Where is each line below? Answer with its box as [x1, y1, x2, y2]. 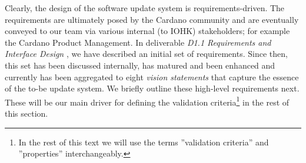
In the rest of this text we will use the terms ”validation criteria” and [18, 135, 269, 148]
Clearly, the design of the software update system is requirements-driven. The [5, 2, 285, 13]
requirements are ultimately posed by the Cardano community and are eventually [5, 13, 299, 25]
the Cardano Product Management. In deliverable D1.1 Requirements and [5, 36, 271, 48]
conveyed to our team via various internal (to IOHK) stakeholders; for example [5, 25, 290, 37]
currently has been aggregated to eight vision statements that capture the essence [5, 70, 299, 83]
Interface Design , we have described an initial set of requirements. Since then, [5, 47, 288, 60]
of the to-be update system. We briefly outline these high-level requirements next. [5, 82, 300, 94]
